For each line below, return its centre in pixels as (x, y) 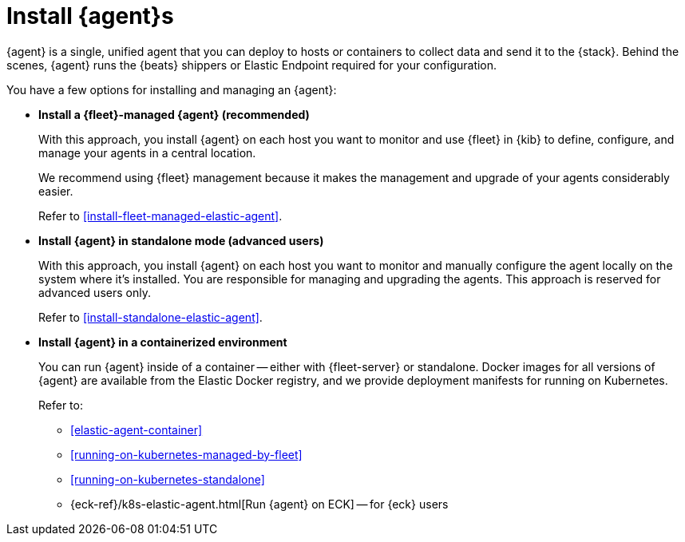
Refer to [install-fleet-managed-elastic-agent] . (160, 216)
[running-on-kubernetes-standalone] (168, 479)
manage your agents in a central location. (147, 152)
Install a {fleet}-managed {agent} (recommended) (174, 114)
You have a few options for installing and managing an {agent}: (172, 89)
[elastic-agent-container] (137, 429)
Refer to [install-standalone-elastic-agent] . (150, 317)
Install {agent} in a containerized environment (163, 342)
